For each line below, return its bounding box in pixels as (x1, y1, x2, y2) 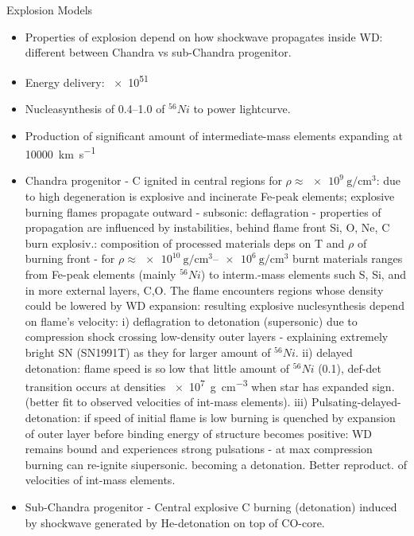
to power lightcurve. (193, 100, 291, 117)
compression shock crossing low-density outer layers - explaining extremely (25, 328, 389, 345)
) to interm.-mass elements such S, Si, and (200, 266, 406, 283)
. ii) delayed (295, 344, 353, 360)
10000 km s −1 (25, 143, 96, 162)
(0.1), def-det (318, 359, 381, 376)
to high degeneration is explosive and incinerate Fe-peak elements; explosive (25, 188, 395, 205)
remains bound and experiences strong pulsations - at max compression (25, 440, 373, 457)
